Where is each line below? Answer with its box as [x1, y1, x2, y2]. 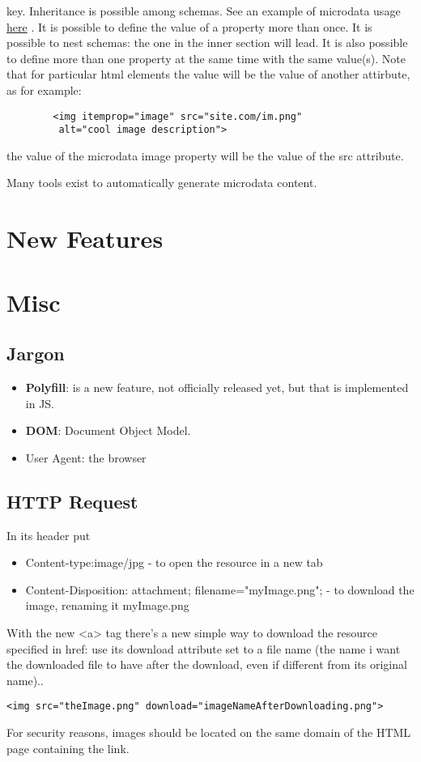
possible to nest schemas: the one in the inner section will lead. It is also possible [6, 34, 408, 51]
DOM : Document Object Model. [25, 422, 191, 439]
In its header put [6, 526, 91, 543]
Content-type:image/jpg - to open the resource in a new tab [25, 554, 323, 571]
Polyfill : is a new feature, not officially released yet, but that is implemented [25, 379, 409, 396]
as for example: [6, 81, 82, 98]
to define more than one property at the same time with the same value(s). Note [6, 49, 406, 66]
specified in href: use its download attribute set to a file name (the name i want [6, 640, 401, 657]
